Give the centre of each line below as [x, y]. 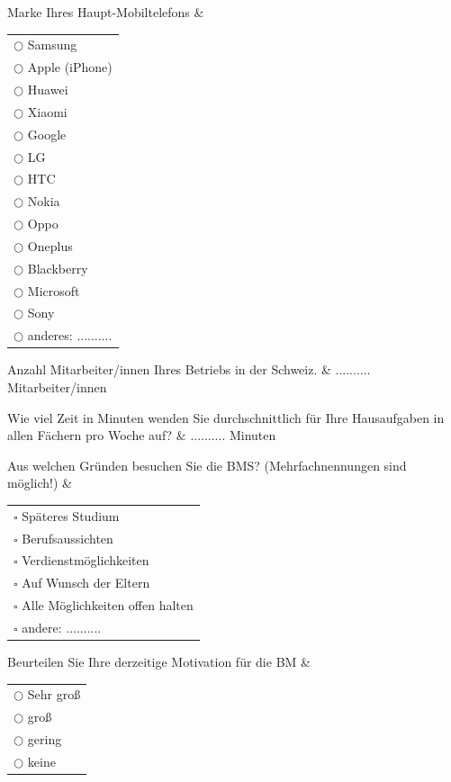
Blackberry [58, 268]
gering [45, 739]
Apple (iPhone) [70, 67]
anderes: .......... [70, 335]
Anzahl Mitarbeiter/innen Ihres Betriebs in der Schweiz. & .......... [189, 369]
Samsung [52, 45]
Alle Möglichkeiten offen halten [108, 605]
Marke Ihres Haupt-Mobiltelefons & [106, 12]
